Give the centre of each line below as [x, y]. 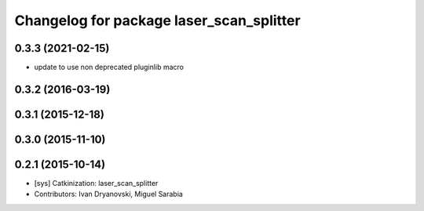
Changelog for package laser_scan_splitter [158, 20]
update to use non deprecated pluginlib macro [109, 67]
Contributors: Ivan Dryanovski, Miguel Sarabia [109, 194]
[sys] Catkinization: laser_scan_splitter [96, 184]
